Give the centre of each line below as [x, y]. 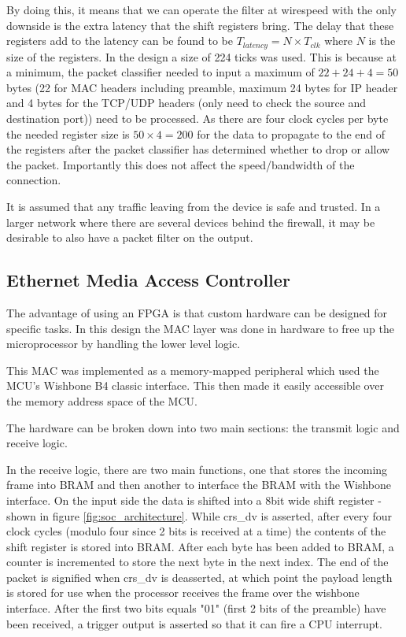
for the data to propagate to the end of [291, 133]
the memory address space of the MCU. [102, 400]
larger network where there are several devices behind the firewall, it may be [191, 222]
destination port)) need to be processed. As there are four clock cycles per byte [197, 119]
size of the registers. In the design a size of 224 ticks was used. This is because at [201, 56]
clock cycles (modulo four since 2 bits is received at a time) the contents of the [196, 531]
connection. [34, 180]
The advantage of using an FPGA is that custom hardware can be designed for [197, 312]
